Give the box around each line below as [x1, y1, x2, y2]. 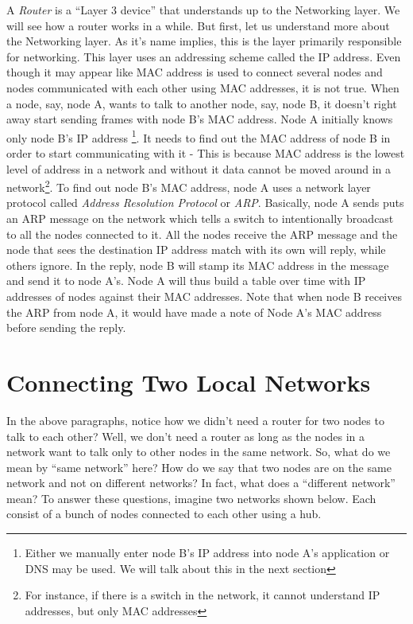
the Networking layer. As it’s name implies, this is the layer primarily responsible [6, 33, 402, 49]
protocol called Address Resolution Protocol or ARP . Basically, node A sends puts [6, 194, 404, 211]
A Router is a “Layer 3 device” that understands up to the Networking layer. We [6, 2, 400, 18]
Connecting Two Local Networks [6, 365, 371, 398]
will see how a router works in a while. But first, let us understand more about [6, 17, 390, 33]
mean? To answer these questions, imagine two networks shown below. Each [6, 489, 376, 506]
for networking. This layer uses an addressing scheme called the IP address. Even [6, 48, 401, 64]
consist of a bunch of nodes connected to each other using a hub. [6, 505, 322, 522]
